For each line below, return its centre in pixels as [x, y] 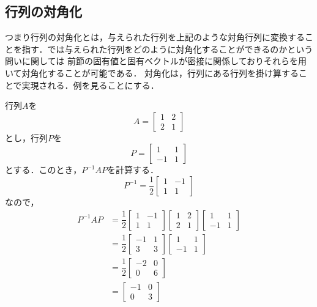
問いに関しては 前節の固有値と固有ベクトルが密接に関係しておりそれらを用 [156, 61]
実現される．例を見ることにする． [90, 85]
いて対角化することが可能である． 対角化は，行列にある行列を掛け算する [152, 72]
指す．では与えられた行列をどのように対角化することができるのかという [167, 49]
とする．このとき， [43, 170]
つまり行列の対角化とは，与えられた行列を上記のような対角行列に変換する [155, 37]
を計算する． [132, 170]
